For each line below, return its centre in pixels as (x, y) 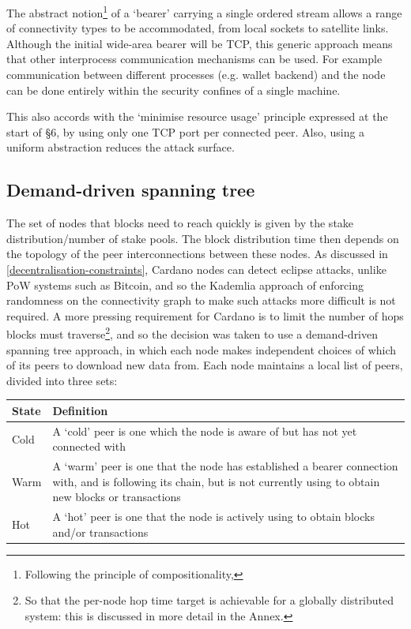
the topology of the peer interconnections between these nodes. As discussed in (197, 254)
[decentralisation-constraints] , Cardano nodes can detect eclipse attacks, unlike (196, 269)
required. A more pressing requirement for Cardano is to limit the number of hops (205, 315)
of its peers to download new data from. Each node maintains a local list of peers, (205, 365)
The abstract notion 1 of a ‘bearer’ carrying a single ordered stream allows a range (204, 11)
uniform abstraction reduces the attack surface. (121, 147)
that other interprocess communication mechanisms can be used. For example (194, 59)
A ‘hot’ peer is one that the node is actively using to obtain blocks (213, 517)
